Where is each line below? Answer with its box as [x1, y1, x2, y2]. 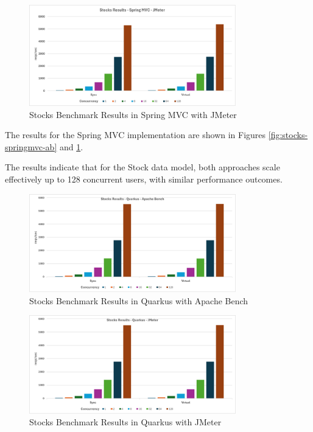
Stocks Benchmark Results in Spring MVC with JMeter [29, 108, 237, 120]
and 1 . [59, 140, 83, 153]
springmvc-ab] [5, 140, 57, 153]
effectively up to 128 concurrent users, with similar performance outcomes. [5, 173, 283, 186]
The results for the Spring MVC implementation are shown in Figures [5, 128, 266, 141]
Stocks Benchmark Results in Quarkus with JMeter [29, 416, 222, 428]
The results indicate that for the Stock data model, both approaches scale [5, 161, 280, 173]
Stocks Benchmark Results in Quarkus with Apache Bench [29, 294, 248, 307]
